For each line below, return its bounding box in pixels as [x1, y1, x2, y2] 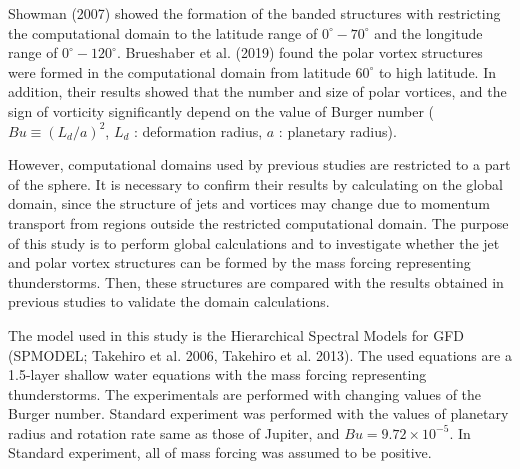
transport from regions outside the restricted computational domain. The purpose [8, 212, 509, 233]
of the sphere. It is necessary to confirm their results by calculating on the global [8, 173, 503, 194]
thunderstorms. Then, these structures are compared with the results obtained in [8, 271, 504, 292]
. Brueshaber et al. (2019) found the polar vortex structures [116, 42, 483, 63]
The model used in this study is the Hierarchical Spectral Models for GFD [8, 324, 465, 345]
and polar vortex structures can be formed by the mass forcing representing [8, 252, 471, 273]
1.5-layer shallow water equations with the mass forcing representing [8, 364, 427, 385]
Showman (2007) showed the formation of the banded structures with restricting [8, 3, 501, 23]
